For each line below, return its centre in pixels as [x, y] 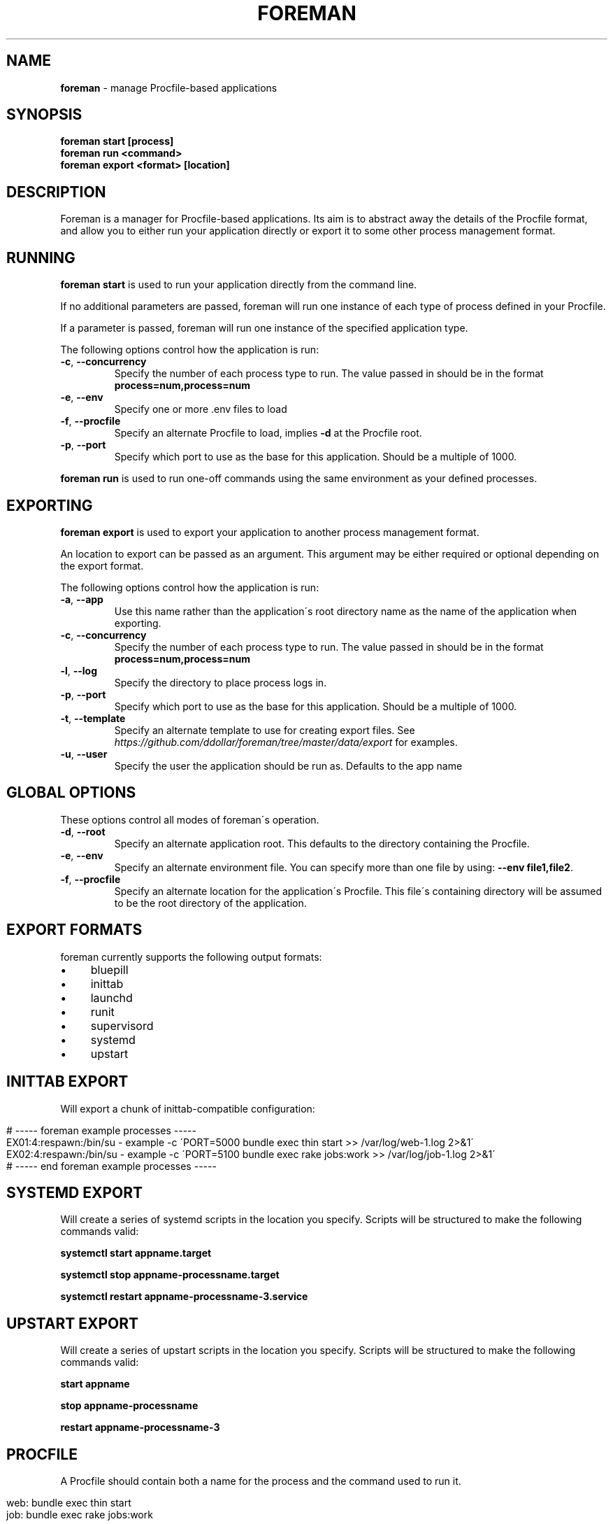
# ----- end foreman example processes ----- [111, 1166]
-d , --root [83, 831]
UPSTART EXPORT [73, 1323]
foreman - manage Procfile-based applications [169, 87]
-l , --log [79, 670]
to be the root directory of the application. [210, 903]
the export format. [102, 565]
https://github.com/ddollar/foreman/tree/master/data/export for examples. [286, 742]
